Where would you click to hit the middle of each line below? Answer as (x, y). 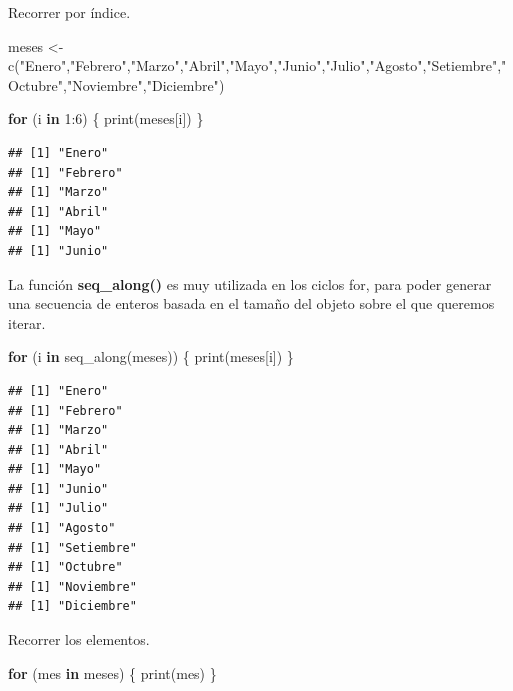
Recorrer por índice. (69, 12)
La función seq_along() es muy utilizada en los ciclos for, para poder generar (250, 283)
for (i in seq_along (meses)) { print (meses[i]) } (151, 356)
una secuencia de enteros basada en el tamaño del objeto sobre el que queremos (251, 303)
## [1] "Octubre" (65, 567)
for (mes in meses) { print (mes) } (112, 672)
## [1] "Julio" (58, 508)
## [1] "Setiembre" (72, 547)
